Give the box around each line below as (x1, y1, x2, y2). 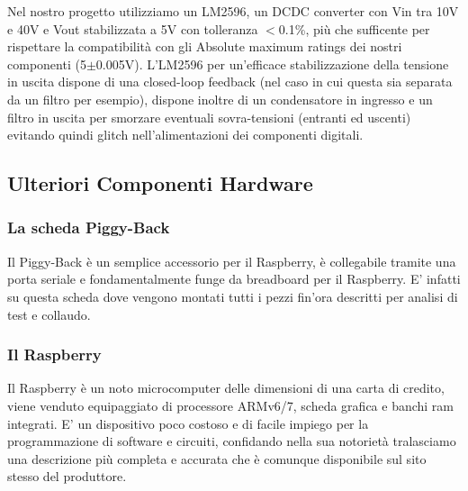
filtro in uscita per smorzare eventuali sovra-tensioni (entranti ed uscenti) (7, 107, 411, 126)
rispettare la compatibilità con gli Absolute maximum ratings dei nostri (7, 37, 402, 56)
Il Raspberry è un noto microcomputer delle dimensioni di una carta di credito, (7, 378, 445, 397)
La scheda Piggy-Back (7, 216, 170, 239)
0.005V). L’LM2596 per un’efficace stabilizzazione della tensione (95, 54, 449, 73)
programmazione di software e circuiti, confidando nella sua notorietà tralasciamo (7, 432, 456, 450)
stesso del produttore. (7, 467, 127, 486)
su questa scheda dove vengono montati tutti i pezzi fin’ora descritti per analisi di (7, 286, 458, 305)
